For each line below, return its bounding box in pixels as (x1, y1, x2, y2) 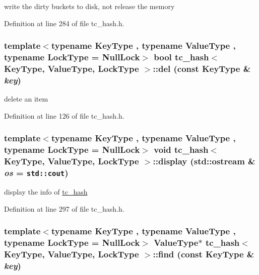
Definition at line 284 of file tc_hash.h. (4, 18, 124, 28)
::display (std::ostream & (153, 155, 255, 167)
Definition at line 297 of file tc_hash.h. (4, 203, 124, 214)
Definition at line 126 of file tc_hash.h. (4, 110, 124, 121)
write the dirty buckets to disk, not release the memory (4, 1, 175, 11)
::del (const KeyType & (153, 62, 251, 74)
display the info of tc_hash (4, 186, 88, 197)
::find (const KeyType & (153, 247, 254, 260)
